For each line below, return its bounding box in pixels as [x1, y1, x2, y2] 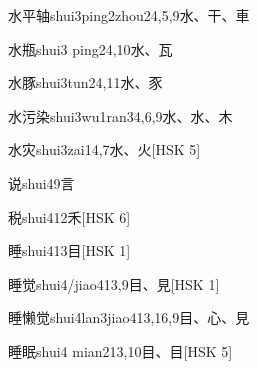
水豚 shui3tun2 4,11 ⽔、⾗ [8, 72, 163, 93]
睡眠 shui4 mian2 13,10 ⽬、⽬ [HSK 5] [8, 340, 233, 361]
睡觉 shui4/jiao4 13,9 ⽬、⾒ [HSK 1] [8, 273, 220, 294]
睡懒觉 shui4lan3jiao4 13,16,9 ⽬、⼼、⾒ [8, 307, 250, 328]
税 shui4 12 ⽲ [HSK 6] [8, 206, 131, 227]
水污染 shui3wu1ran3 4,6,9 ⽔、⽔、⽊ [8, 105, 233, 126]
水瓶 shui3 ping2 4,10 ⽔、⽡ [8, 38, 173, 59]
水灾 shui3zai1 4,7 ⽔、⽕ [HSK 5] [8, 139, 201, 160]
